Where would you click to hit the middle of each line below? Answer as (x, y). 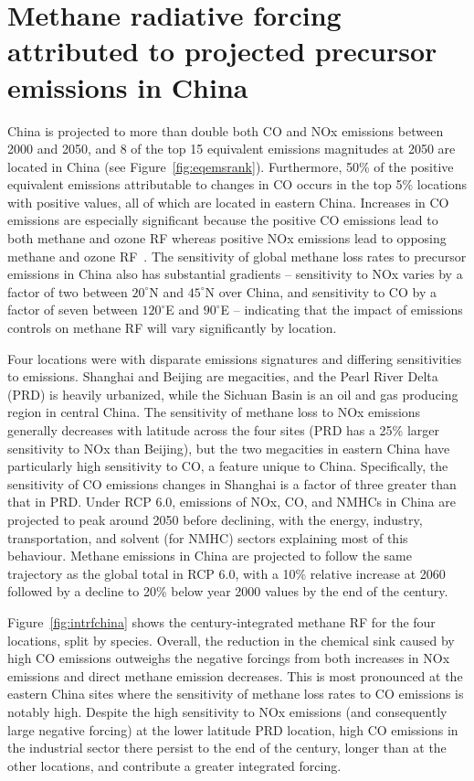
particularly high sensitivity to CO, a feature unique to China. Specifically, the (228, 466)
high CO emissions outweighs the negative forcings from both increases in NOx (229, 658)
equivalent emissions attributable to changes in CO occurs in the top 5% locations (237, 184)
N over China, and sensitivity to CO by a (321, 291)
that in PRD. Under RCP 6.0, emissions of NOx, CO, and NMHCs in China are (232, 502)
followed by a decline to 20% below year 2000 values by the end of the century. (228, 591)
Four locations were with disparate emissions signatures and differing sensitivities (235, 358)
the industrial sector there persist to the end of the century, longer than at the (227, 748)
